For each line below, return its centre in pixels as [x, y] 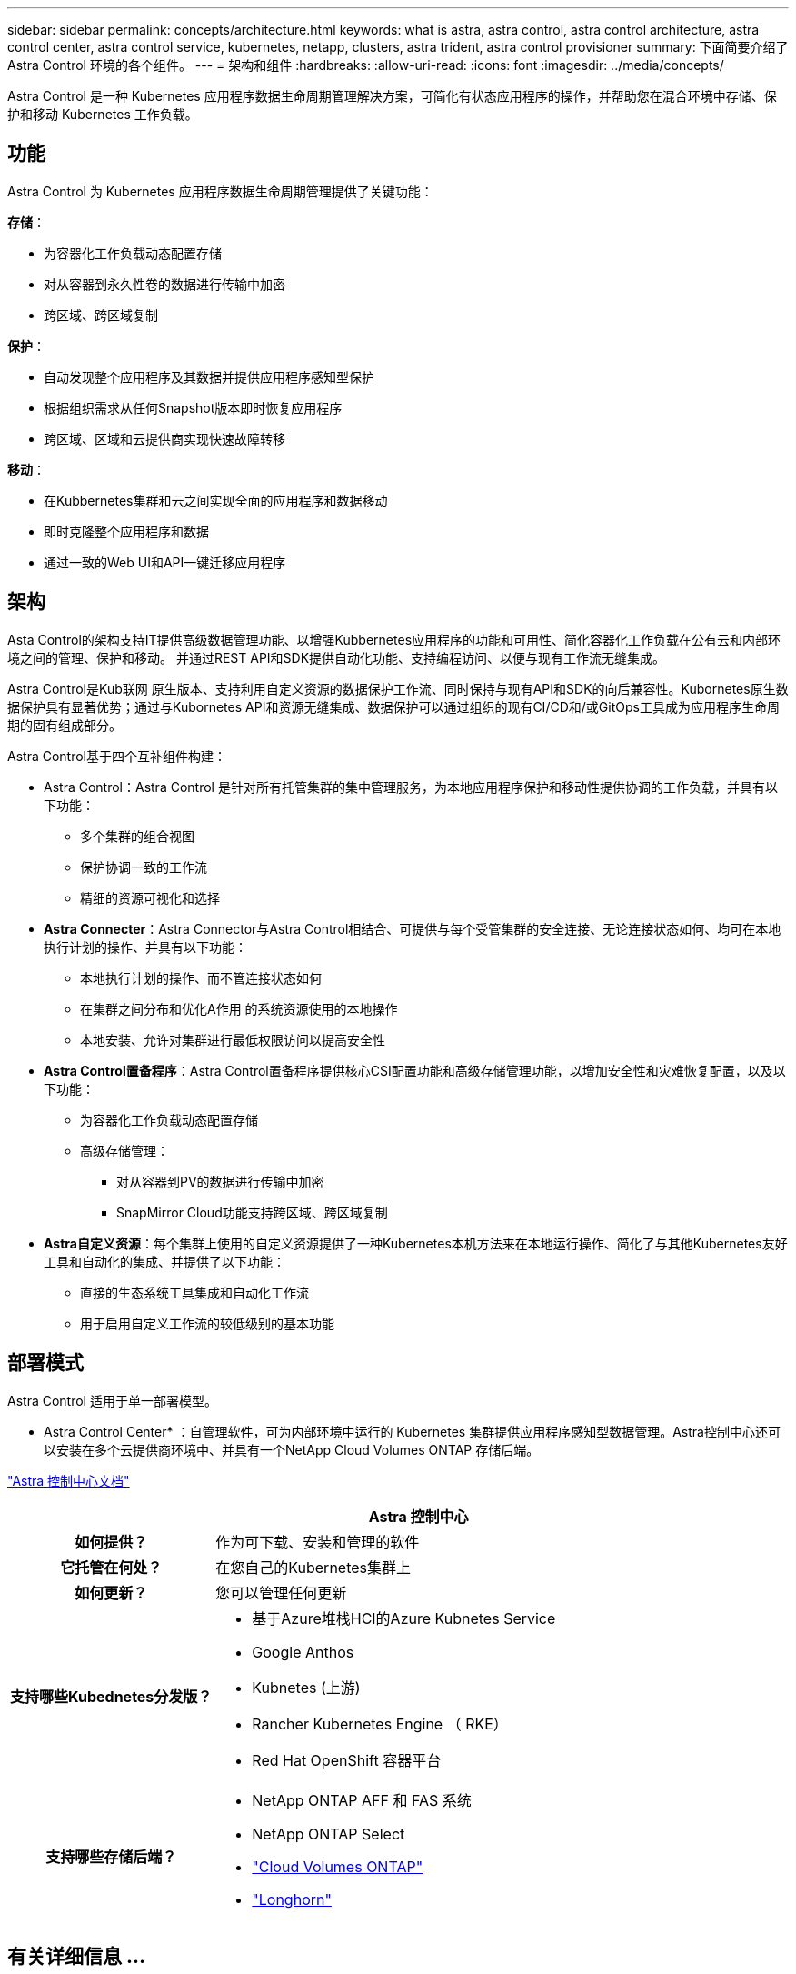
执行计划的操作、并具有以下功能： [145, 947]
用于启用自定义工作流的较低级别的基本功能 [207, 1323]
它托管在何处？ [111, 1567]
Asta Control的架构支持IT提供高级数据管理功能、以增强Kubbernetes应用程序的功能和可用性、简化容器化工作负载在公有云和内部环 [394, 639]
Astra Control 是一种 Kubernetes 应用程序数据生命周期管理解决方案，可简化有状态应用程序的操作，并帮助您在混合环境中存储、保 [392, 96]
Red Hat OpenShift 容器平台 [347, 1760]
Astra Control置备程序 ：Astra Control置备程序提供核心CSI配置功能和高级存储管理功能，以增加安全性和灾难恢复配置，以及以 [415, 1070]
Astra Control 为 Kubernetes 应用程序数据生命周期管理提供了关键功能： [220, 191]
